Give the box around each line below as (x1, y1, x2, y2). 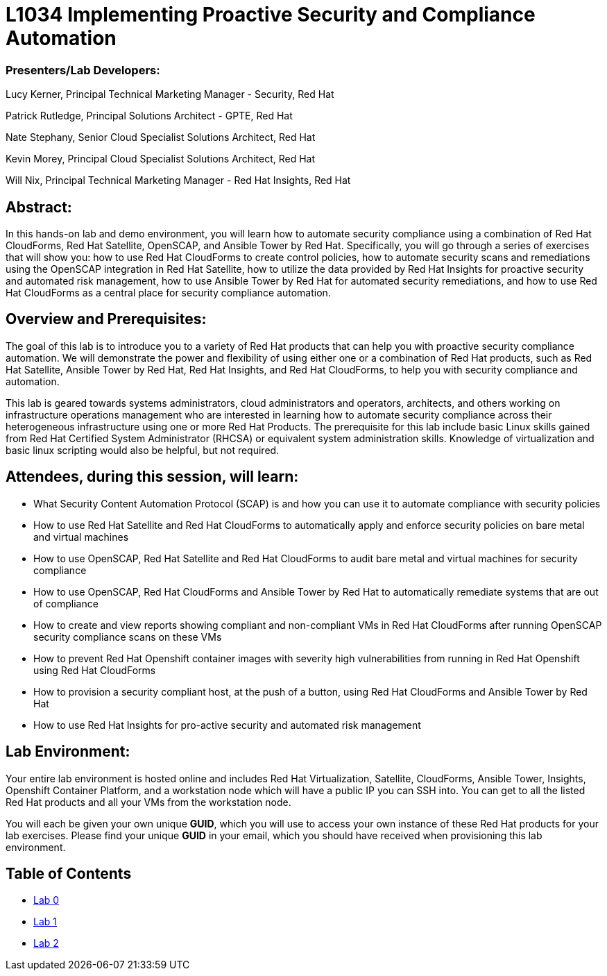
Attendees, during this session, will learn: (6, 468, 299, 486)
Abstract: (6, 198, 72, 216)
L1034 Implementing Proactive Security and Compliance (6, 3, 536, 26)
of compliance (33, 597, 99, 609)
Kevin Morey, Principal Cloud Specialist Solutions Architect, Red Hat (6, 153, 316, 165)
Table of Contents (6, 864, 132, 882)
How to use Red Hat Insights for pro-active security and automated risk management (33, 718, 421, 731)
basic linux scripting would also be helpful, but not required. (6, 444, 280, 456)
